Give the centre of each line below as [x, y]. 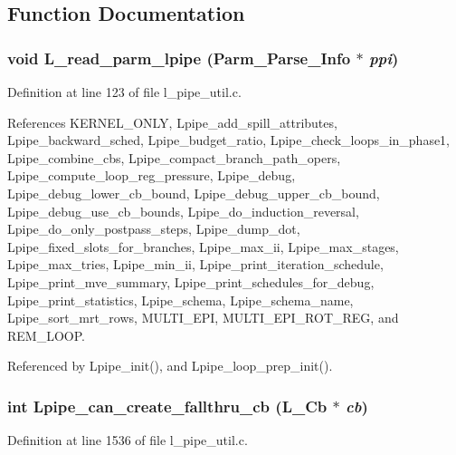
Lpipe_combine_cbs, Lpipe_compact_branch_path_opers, [174, 157]
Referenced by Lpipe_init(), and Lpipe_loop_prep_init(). [170, 366]
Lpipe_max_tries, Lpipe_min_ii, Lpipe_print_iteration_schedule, [195, 264]
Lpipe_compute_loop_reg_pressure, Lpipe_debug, [152, 175]
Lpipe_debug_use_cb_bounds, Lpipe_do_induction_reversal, [183, 211]
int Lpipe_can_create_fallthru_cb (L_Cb [167, 406]
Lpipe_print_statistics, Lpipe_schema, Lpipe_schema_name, [180, 300]
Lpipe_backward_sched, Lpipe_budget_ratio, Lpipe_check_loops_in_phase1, [229, 140]
